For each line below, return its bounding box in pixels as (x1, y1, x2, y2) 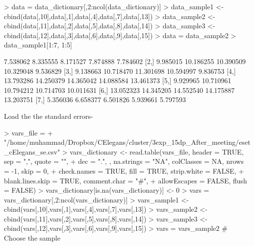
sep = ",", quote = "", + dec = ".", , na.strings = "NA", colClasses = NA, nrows (4, 156, 244, 166)
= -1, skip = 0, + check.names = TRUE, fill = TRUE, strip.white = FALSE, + (4, 165, 244, 176)
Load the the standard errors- (4, 111, 93, 121)
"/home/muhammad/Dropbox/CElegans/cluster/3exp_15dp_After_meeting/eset (4, 137, 251, 147)
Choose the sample (4, 233, 60, 243)
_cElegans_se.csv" (4, 146, 60, 157)
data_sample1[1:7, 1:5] (4, 40, 72, 50)
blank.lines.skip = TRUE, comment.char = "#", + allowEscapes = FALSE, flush (4, 175, 247, 185)
